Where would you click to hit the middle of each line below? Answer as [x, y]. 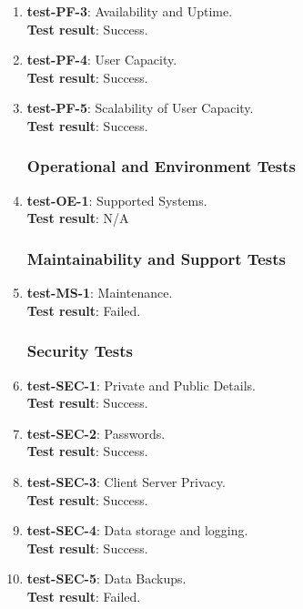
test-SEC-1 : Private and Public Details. [141, 385]
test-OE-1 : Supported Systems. [117, 200]
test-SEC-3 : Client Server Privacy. [126, 481]
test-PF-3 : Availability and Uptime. [130, 11]
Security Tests [80, 351]
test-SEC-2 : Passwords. [96, 433]
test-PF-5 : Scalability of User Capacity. [140, 108]
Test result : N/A [78, 218]
